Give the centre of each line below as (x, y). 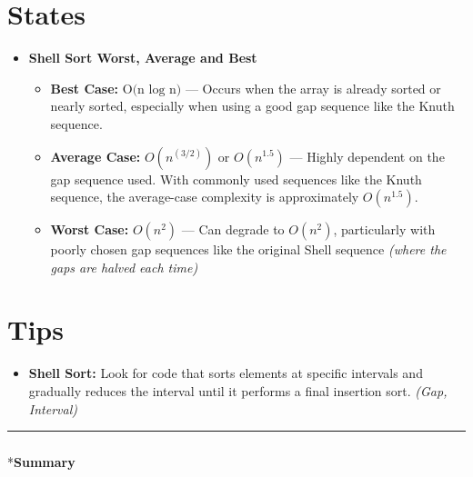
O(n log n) (152, 89)
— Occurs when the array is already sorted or (313, 88)
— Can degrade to (233, 229)
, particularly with (384, 229)
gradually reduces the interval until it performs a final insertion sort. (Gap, (238, 391)
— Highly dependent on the (367, 156)
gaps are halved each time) (124, 267)
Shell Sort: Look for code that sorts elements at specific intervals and (226, 373)
